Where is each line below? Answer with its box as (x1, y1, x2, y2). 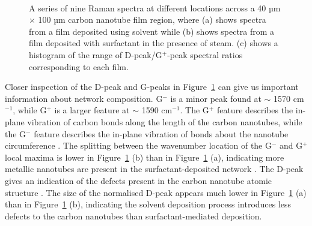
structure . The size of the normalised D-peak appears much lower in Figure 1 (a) (5, 186, 307, 198)
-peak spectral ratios (167, 48, 243, 61)
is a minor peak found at (170, 92, 262, 104)
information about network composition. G (5, 92, 163, 104)
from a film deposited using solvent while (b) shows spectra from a (29, 25, 275, 37)
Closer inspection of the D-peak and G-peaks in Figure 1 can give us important (5, 80, 299, 93)
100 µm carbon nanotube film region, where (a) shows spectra (38, 13, 266, 26)
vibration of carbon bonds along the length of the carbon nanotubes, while (27, 115, 302, 128)
